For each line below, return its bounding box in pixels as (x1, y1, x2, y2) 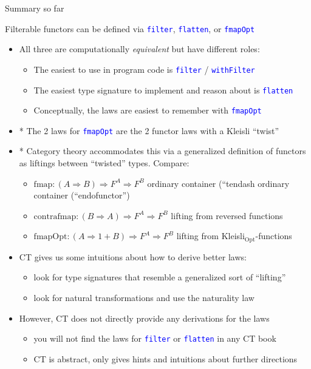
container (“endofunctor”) (33, 189, 130, 201)
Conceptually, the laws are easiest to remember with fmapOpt (33, 104, 262, 117)
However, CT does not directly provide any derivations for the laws (19, 311, 270, 324)
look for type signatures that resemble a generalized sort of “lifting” (33, 271, 286, 283)
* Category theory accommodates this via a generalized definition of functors (19, 144, 306, 157)
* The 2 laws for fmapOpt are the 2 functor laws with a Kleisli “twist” (19, 124, 279, 137)
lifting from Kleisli (176, 229, 245, 242)
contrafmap (33, 212, 77, 221)
